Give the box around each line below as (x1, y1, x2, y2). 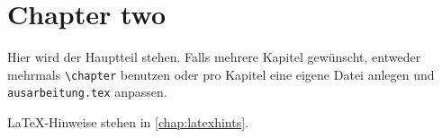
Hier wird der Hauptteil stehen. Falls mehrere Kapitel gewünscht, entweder (7, 47, 421, 66)
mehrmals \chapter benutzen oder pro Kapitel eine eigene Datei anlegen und (7, 65, 435, 83)
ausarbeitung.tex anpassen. (7, 82, 167, 101)
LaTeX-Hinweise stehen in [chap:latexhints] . (7, 113, 248, 132)
